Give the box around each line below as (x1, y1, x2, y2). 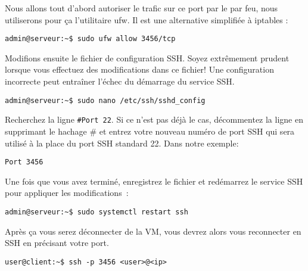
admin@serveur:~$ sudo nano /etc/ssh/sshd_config (5, 96, 206, 105)
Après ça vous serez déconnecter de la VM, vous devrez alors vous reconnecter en (5, 225, 301, 237)
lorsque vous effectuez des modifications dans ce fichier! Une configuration (5, 63, 274, 76)
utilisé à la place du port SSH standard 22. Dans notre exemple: (5, 136, 239, 149)
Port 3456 (5, 158, 43, 167)
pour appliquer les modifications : (5, 186, 129, 199)
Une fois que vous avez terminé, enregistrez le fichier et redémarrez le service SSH (5, 175, 303, 187)
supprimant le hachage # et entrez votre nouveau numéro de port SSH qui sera (5, 124, 295, 137)
